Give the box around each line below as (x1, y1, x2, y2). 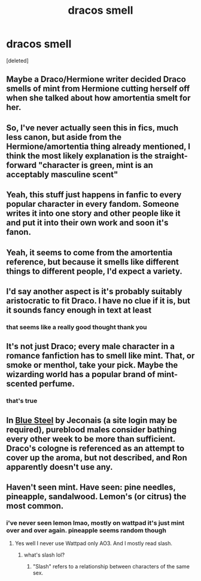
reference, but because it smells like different (6, 256, 179, 267)
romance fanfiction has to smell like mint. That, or (6, 351, 195, 361)
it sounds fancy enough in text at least (6, 305, 152, 315)
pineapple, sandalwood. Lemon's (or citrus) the (6, 491, 187, 502)
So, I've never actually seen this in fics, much (6, 123, 179, 133)
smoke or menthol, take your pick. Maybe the (6, 360, 178, 371)
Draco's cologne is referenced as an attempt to (6, 443, 185, 453)
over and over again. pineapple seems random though (6, 526, 166, 534)
